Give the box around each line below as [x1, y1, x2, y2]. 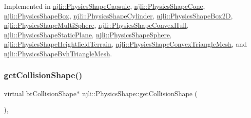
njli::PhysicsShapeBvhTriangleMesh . [4, 48, 112, 58]
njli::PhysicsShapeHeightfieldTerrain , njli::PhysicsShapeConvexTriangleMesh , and [4, 39, 247, 49]
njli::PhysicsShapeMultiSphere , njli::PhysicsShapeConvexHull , [4, 20, 189, 30]
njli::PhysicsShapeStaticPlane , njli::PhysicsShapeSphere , [4, 29, 172, 39]
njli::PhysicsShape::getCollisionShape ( [82, 88, 197, 98]
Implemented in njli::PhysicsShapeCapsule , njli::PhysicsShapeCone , [4, 1, 205, 11]
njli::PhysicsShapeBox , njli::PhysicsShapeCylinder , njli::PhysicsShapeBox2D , [4, 10, 233, 20]
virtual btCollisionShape [4, 88, 77, 98]
